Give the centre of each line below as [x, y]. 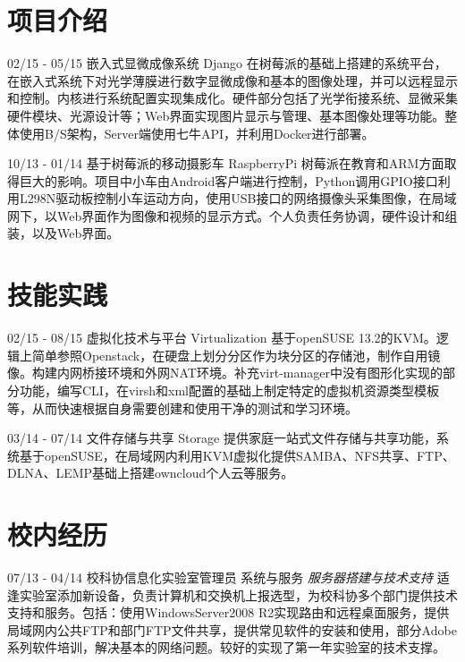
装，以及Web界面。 [63, 233]
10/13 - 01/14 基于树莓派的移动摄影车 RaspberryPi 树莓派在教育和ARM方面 [226, 163]
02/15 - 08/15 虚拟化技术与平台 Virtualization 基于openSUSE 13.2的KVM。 [222, 338]
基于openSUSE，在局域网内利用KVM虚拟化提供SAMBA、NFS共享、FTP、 [237, 455]
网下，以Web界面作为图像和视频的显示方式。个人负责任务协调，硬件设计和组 [232, 215]
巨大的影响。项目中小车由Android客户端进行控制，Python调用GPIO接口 [228, 180]
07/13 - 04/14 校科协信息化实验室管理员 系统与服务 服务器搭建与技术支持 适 [228, 577]
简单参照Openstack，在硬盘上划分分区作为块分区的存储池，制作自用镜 [236, 355]
